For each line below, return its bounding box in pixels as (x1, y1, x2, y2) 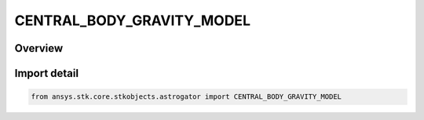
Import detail (14, 67, 79, 80)
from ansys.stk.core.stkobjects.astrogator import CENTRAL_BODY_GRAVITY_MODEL (31, 93, 342, 101)
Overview (14, 42, 64, 55)
